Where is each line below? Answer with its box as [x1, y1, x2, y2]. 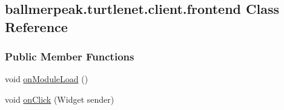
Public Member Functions [5, 49, 134, 64]
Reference [5, 17, 68, 36]
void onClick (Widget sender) [5, 92, 114, 105]
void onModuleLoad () [5, 73, 88, 85]
